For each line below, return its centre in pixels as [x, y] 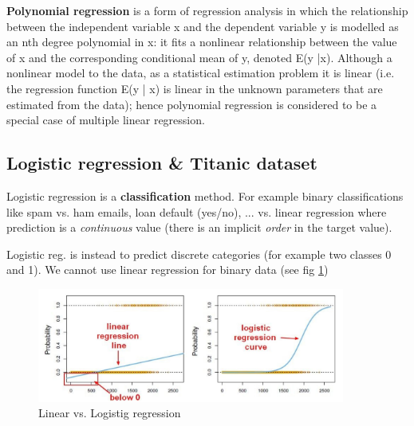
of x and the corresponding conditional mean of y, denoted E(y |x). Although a [199, 57]
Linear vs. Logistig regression [110, 413]
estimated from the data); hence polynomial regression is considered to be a [192, 104]
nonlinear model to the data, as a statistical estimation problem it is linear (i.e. [201, 73]
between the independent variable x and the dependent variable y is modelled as [203, 26]
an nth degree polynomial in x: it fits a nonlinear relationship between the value [202, 42]
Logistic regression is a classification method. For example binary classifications [205, 195]
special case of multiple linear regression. [106, 120]
